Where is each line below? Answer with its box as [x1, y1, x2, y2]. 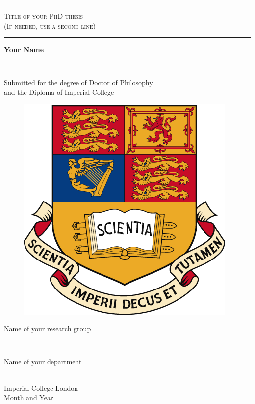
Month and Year [4, 392, 53, 403]
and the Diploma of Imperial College [4, 87, 114, 97]
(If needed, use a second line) [4, 20, 96, 30]
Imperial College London [4, 382, 78, 393]
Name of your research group [4, 323, 91, 334]
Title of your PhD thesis [4, 11, 83, 21]
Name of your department [4, 356, 82, 367]
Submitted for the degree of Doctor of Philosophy [4, 77, 153, 87]
